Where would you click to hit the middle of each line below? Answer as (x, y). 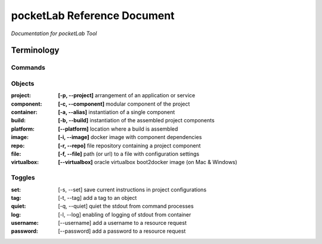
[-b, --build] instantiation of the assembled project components (136, 121)
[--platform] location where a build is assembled (118, 129)
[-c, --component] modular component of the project (124, 104)
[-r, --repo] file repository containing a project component (129, 146)
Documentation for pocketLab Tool (54, 33)
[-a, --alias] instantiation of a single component (117, 112)
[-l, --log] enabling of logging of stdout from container (125, 214)
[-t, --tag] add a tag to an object (97, 197)
